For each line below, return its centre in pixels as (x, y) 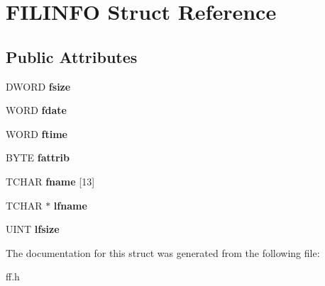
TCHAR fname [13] (50, 181)
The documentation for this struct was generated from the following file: (163, 252)
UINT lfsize (33, 229)
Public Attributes (72, 56)
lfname (70, 205)
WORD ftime (37, 133)
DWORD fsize (38, 86)
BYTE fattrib (38, 158)
